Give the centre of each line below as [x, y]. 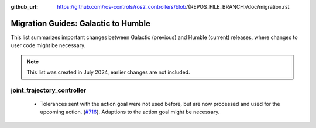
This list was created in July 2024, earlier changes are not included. [108, 72]
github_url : [24, 7]
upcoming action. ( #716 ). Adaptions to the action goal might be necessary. [130, 112]
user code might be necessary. [48, 45]
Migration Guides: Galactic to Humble [80, 23]
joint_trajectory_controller [49, 90]
